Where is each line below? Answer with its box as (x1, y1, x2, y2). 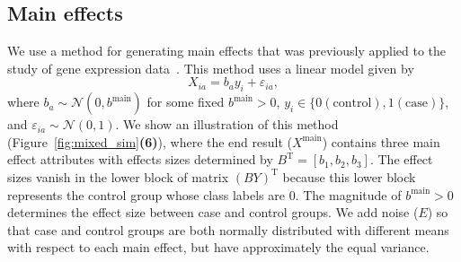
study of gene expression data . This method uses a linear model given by (7, 58, 414, 77)
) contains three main (322, 132, 440, 151)
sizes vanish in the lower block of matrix (7, 167, 229, 186)
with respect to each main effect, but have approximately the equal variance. (7, 238, 430, 257)
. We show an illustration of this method (115, 115, 339, 134)
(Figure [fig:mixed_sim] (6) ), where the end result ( (7, 132, 293, 151)
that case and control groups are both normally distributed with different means (7, 220, 449, 239)
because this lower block (282, 167, 416, 186)
